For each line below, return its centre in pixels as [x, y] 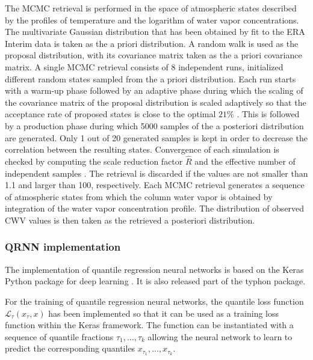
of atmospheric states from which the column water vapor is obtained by [139, 196]
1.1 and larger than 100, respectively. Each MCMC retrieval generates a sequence [155, 185]
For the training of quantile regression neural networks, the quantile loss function [154, 301]
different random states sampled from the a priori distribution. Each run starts [150, 78]
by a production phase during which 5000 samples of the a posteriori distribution [154, 125]
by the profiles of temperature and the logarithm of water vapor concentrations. [152, 20]
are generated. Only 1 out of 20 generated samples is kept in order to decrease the [156, 137]
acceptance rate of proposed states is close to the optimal [110, 114]
